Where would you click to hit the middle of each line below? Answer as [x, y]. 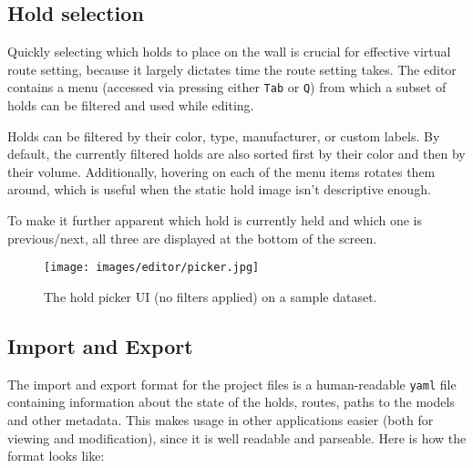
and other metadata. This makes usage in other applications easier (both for [221, 419]
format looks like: [56, 456]
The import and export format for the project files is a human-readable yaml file [232, 384]
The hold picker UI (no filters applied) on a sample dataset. [211, 296]
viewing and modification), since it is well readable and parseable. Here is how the [237, 437]
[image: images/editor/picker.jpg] [152, 268]
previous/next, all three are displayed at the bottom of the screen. [192, 238]
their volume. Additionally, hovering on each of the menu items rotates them [221, 171]
